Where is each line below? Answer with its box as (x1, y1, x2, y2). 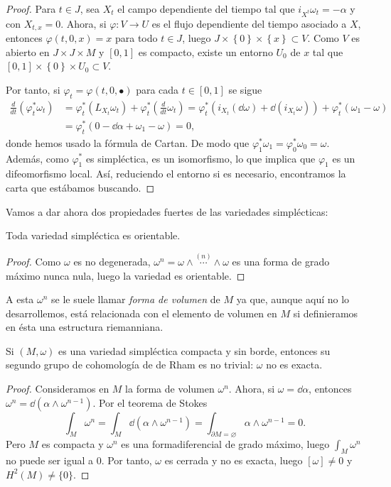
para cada (136, 82, 179, 97)
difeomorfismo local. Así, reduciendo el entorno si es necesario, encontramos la (6, 166, 346, 181)
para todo (114, 31, 158, 45)
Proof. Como (6, 253, 61, 268)
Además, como (6, 151, 69, 165)
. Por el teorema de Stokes (92, 395, 208, 410)
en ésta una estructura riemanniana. (6, 319, 164, 334)
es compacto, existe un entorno (138, 44, 273, 59)
